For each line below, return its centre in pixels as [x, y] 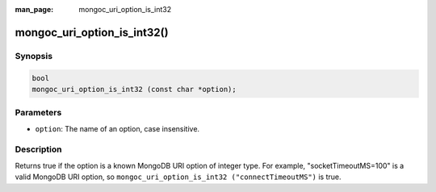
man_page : [34, 9]
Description [38, 149]
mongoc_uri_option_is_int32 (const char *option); [134, 89]
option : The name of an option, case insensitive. [117, 128]
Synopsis [34, 56]
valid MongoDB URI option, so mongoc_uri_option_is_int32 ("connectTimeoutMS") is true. [178, 177]
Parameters [38, 113]
